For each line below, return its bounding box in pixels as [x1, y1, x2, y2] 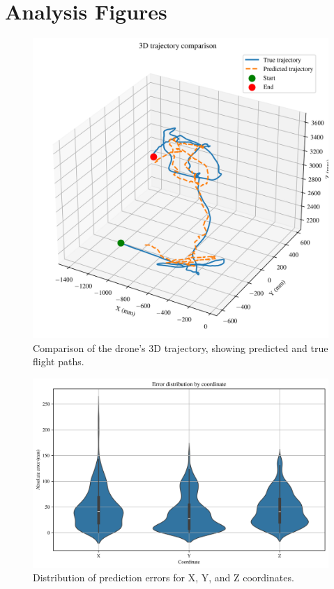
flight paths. [33, 354, 84, 369]
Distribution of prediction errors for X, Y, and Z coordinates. [33, 570, 294, 585]
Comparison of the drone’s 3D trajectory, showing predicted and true [33, 340, 328, 355]
